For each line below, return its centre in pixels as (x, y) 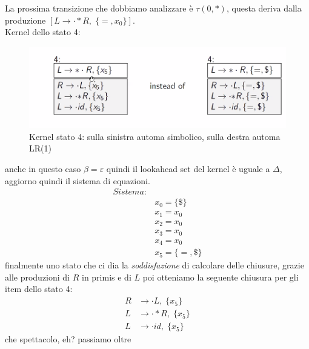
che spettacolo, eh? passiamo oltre (68, 339)
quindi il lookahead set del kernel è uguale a (188, 169)
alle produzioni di (38, 277)
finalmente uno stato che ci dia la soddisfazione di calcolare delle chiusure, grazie (154, 265)
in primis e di (106, 277)
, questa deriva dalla (264, 8)
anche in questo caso (43, 169)
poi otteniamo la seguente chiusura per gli (221, 277)
